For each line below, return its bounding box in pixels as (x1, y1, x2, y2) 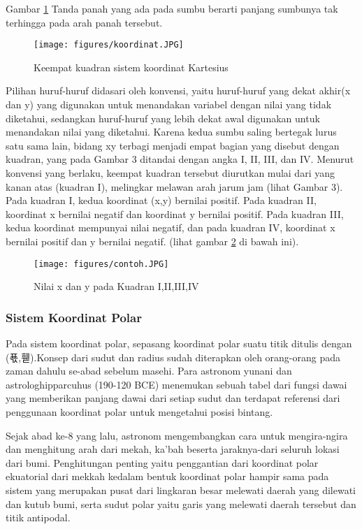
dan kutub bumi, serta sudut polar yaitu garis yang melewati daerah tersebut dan (6, 496, 356, 511)
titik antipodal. (6, 510, 71, 525)
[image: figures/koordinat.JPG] (34, 40, 184, 50)
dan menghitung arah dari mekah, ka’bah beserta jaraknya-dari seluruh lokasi (6, 442, 340, 456)
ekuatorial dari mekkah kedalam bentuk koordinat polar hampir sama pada (6, 469, 329, 484)
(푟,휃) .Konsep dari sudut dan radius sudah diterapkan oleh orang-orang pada (6, 349, 341, 364)
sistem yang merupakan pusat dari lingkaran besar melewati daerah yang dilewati (6, 482, 356, 497)
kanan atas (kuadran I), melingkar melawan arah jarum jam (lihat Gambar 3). (6, 179, 343, 194)
